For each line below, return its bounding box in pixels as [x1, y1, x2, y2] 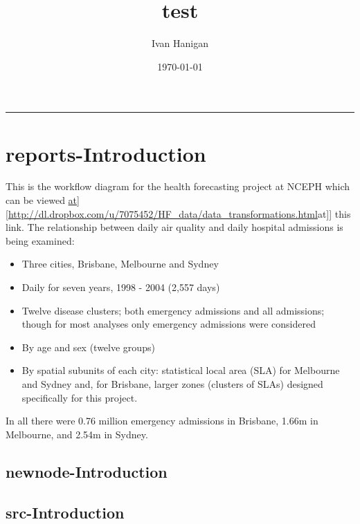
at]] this [317, 206, 351, 221]
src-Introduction [6, 501, 125, 523]
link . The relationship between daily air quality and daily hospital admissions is [6, 220, 343, 234]
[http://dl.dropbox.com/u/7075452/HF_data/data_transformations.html [6, 206, 318, 221]
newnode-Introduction [6, 460, 168, 482]
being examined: [6, 233, 75, 247]
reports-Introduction [6, 139, 206, 167]
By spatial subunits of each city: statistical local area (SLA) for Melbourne [21, 363, 340, 377]
